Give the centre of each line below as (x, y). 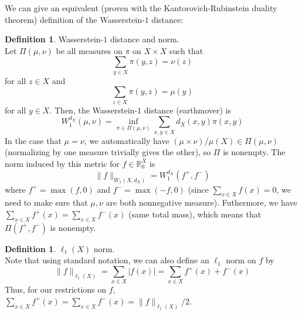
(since (198, 189)
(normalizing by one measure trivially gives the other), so (108, 152)
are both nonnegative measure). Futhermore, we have (201, 202)
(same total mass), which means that (195, 214)
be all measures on (89, 50)
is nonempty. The (254, 152)
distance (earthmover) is (188, 110)
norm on (241, 260)
